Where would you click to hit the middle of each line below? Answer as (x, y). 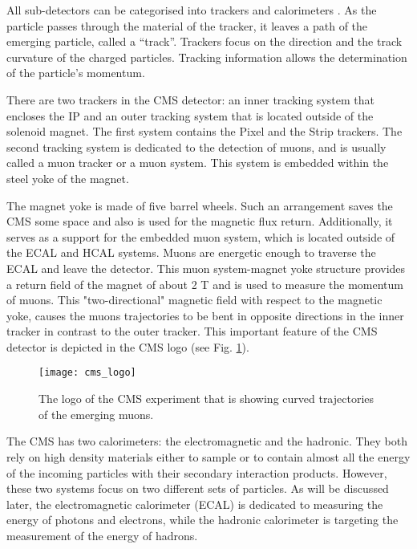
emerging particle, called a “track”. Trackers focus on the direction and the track (204, 41)
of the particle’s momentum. (76, 73)
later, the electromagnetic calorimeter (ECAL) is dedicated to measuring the (195, 504)
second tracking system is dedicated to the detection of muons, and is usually (196, 146)
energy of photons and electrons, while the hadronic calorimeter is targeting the (202, 520)
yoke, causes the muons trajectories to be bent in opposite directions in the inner (205, 315)
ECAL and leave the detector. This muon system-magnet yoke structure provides (206, 268)
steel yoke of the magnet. (68, 178)
